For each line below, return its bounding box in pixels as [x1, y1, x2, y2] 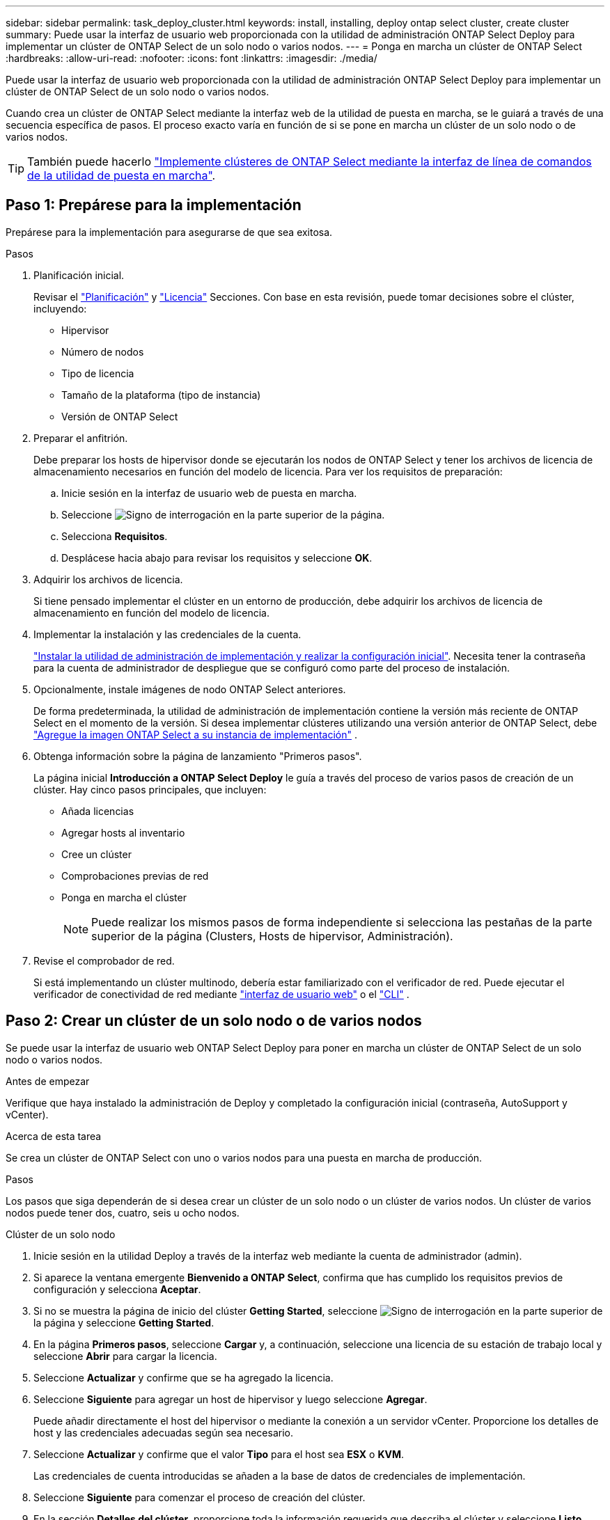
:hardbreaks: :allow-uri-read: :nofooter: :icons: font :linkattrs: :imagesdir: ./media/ [6, 52, 377, 64]
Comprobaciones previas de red [61, 869, 209, 882]
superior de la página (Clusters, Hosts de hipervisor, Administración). [91, 928, 453, 943]
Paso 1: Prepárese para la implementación [6, 196, 302, 214]
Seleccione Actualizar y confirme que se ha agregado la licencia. [33, 1371, 334, 1384]
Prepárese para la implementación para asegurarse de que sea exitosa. [6, 225, 333, 238]
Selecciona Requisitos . [61, 530, 168, 542]
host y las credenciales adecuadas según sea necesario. [33, 1426, 293, 1439]
